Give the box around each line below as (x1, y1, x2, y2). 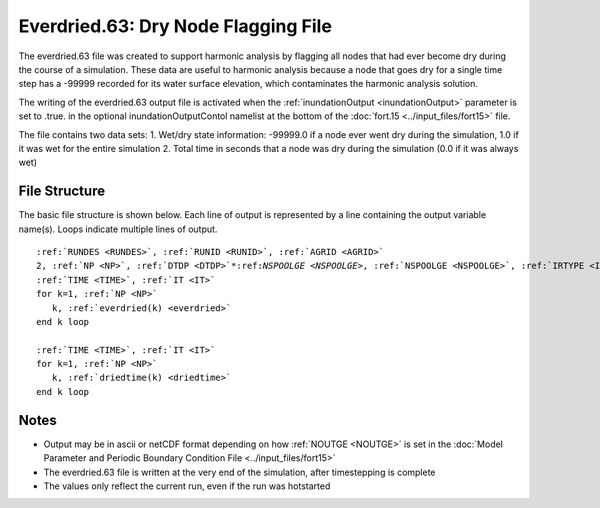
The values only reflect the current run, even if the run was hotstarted (43, 480, 331, 492)
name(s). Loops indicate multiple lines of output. (18, 223, 218, 235)
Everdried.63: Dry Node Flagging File (18, 15, 332, 37)
